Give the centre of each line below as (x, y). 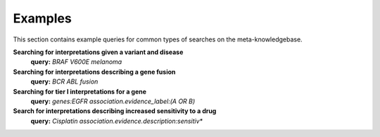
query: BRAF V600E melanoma (76, 62)
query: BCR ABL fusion (64, 81)
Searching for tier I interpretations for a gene (80, 91)
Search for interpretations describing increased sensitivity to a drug (115, 111)
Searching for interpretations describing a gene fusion (94, 72)
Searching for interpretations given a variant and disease (98, 52)
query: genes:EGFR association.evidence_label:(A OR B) (113, 101)
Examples (42, 18)
